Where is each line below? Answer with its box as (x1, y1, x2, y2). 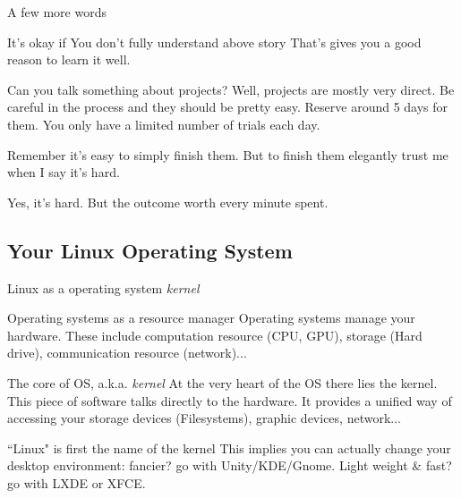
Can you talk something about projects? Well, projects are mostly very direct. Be (7, 80, 455, 98)
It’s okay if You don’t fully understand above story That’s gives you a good (7, 32, 422, 51)
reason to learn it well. (7, 50, 131, 69)
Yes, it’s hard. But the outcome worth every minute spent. (7, 192, 329, 211)
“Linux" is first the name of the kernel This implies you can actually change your (7, 438, 451, 457)
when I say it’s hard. (7, 163, 120, 181)
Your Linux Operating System (7, 236, 293, 264)
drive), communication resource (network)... (7, 343, 247, 362)
